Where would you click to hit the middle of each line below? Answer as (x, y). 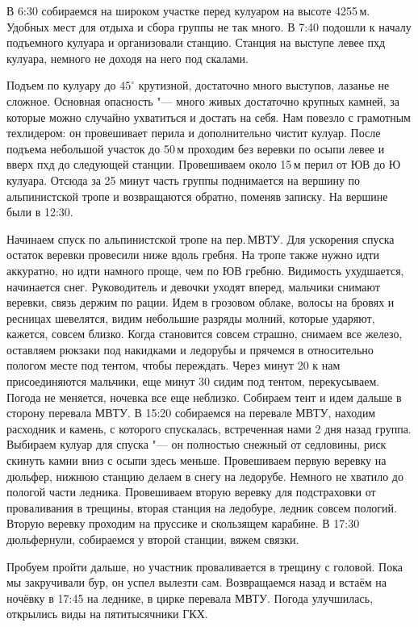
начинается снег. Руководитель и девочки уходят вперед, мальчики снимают (193, 286)
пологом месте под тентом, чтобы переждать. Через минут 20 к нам (173, 365)
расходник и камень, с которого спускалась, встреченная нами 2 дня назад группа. (209, 428)
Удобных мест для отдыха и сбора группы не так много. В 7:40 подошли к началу (209, 26)
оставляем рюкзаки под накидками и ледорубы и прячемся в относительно (190, 349)
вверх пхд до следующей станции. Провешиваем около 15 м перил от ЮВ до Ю (204, 164)
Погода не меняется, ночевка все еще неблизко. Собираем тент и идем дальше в (204, 397)
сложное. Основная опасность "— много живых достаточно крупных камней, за (203, 100)
